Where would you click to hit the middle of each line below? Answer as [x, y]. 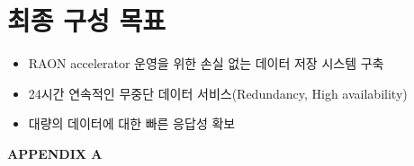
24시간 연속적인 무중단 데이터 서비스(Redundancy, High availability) [218, 93]
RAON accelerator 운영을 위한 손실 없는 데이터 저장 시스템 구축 [206, 63]
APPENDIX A [55, 153]
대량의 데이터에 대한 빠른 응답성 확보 [132, 123]
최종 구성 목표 [87, 20]
